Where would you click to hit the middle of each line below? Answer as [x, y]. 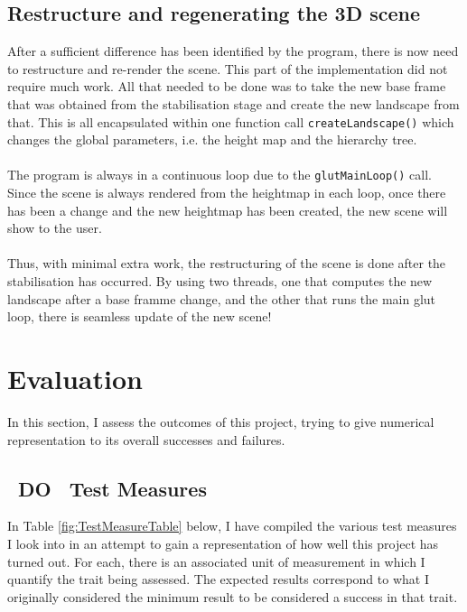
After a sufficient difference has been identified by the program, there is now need [233, 51]
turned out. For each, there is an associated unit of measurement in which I [216, 561]
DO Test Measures [112, 488]
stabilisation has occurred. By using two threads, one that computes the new [220, 281]
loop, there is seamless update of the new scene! [140, 316]
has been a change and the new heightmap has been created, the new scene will [228, 210]
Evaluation [75, 379]
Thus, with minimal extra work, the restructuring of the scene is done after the [227, 263]
